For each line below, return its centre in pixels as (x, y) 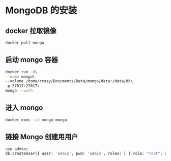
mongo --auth (19, 91)
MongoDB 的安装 (41, 10)
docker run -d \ (21, 72)
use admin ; (17, 149)
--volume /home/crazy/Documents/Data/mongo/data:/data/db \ (69, 81)
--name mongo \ (20, 77)
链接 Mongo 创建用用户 (42, 137)
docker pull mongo (25, 43)
